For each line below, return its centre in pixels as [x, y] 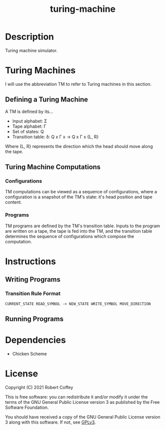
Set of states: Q [28, 131]
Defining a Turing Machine [47, 100]
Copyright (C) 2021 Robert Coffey [39, 387]
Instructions [31, 261]
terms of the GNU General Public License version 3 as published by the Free [82, 402]
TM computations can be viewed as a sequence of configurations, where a [81, 192]
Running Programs [34, 319]
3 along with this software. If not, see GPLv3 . [50, 422]
